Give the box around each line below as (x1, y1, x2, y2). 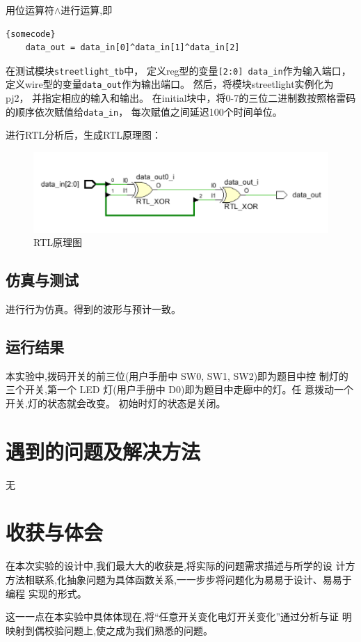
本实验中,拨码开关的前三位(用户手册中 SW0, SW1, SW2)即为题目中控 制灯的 (6, 368, 348, 383)
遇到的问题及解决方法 (6, 436, 201, 465)
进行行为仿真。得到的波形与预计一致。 (6, 301, 181, 316)
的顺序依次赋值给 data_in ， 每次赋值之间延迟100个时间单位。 (6, 104, 282, 119)
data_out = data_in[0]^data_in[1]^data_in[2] (25, 43, 240, 53)
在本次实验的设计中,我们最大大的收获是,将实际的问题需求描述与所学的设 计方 (6, 558, 355, 573)
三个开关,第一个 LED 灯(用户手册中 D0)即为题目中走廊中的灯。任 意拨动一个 (6, 382, 354, 397)
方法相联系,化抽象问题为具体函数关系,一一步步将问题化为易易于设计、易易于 (6, 572, 352, 586)
